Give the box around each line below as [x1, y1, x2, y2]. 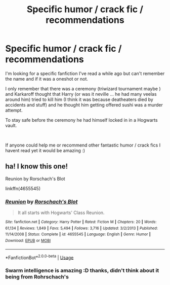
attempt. [5, 107, 23, 113]
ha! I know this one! [5, 162, 68, 171]
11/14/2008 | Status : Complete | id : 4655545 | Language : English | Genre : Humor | [5, 232, 151, 237]
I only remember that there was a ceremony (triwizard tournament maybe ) [5, 85, 161, 92]
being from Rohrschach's [5, 273, 69, 280]
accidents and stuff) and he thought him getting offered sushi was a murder [5, 101, 163, 108]
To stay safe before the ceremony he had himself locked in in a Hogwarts [5, 117, 158, 123]
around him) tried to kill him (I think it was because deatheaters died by [5, 96, 153, 102]
